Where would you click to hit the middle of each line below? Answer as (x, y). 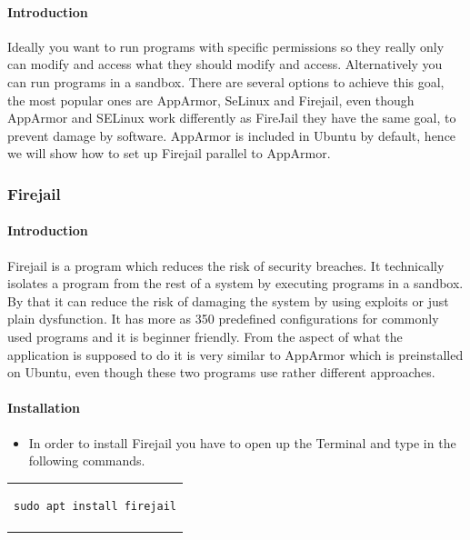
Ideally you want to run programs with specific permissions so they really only (226, 46)
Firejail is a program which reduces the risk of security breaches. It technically (226, 265)
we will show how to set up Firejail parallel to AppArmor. (169, 153)
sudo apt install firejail (95, 507)
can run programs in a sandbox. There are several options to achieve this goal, (226, 81)
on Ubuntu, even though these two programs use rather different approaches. (221, 372)
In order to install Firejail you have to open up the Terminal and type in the (242, 442)
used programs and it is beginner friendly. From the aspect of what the (205, 336)
